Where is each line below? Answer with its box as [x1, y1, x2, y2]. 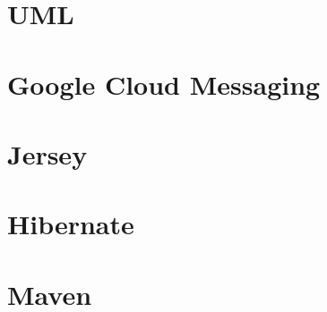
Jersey [7, 135, 88, 172]
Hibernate [7, 206, 134, 242]
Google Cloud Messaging [7, 65, 321, 102]
